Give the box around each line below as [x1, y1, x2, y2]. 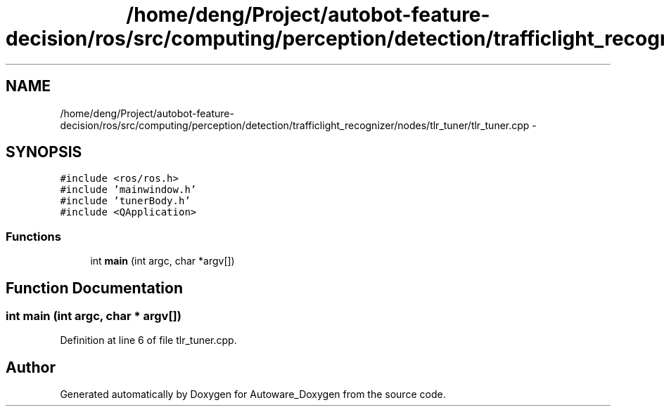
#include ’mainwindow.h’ [60, 184, 197, 196]
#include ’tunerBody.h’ [60, 195, 191, 207]
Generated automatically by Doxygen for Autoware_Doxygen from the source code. [60, 388, 446, 401]
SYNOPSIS [6, 143, 82, 161]
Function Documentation [6, 279, 183, 297]
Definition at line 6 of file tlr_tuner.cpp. [60, 334, 237, 347]
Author [6, 358, 56, 376]
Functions [6, 229, 61, 244]
